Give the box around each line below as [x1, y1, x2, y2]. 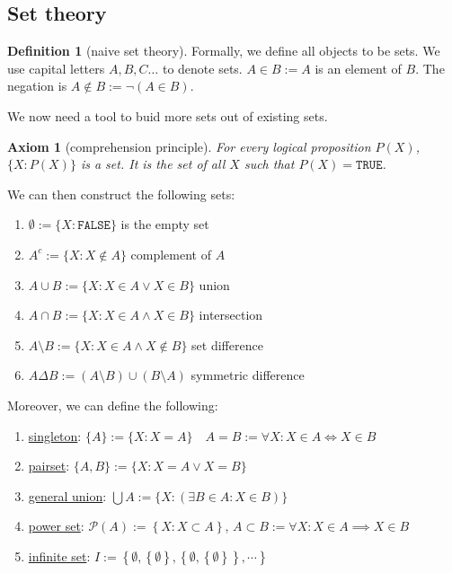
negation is [7, 76, 67, 95]
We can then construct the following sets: [7, 184, 235, 203]
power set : [28, 516, 84, 535]
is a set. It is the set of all [80, 154, 226, 173]
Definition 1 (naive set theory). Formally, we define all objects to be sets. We [7, 41, 440, 60]
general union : [28, 486, 107, 505]
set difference [191, 335, 263, 354]
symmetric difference [191, 366, 305, 384]
